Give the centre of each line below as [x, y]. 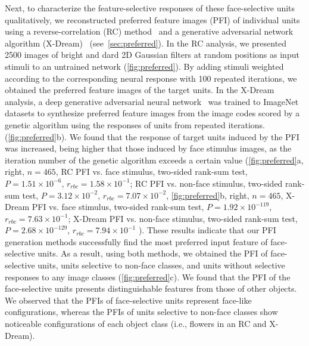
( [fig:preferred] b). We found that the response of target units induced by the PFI [152, 136]
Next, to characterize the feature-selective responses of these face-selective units [150, 8]
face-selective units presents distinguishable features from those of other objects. [151, 288]
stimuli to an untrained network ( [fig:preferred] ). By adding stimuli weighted [144, 66]
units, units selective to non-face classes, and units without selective [161, 265]
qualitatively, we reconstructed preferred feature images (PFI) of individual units [152, 19]
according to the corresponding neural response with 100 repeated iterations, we [151, 78]
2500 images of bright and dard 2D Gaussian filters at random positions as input [152, 55]
